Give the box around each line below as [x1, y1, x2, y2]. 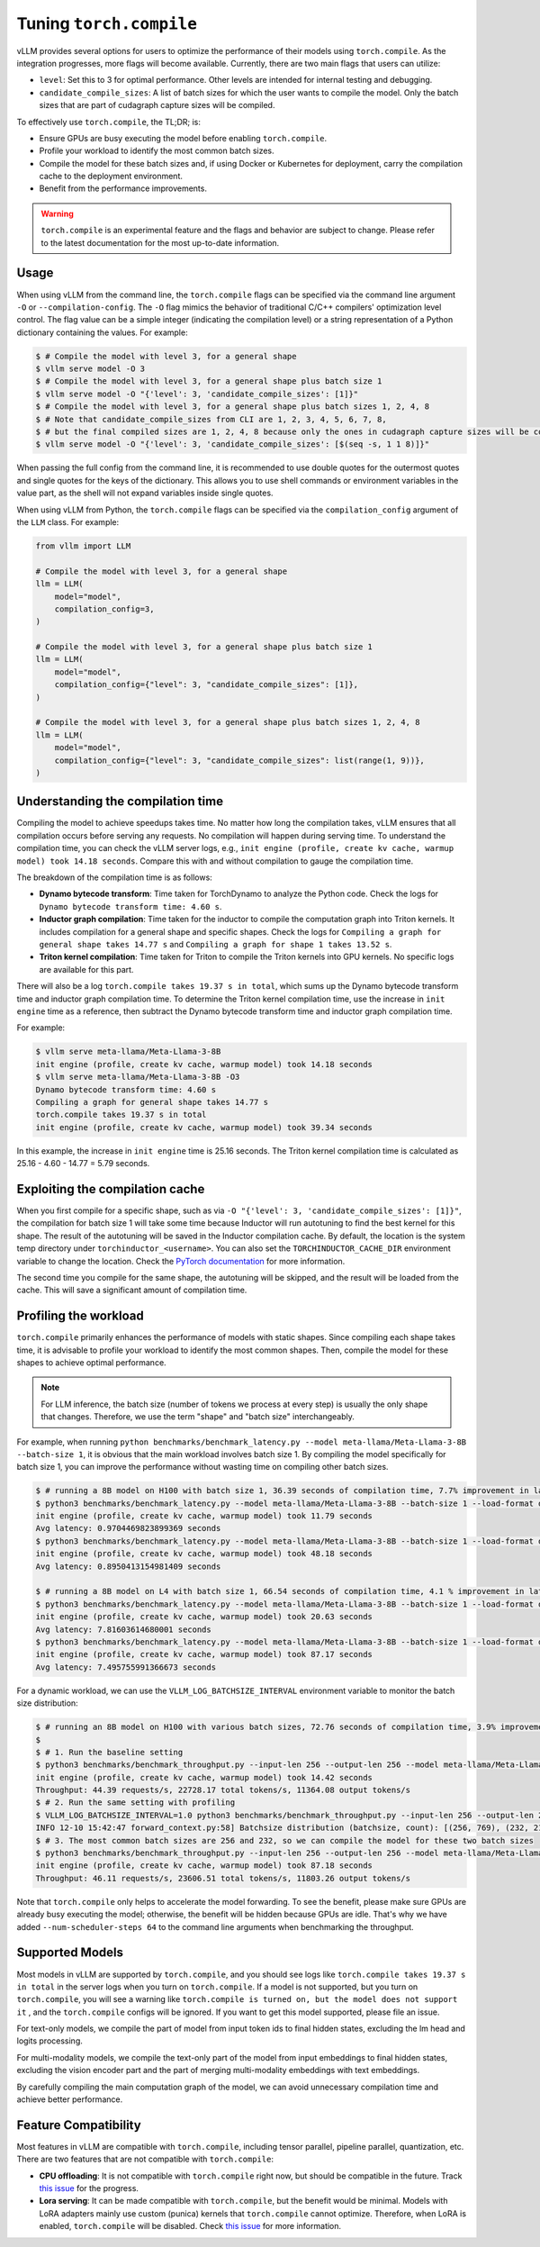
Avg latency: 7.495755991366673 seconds [35, 1662, 216, 1672]
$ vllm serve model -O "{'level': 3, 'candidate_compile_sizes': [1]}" [35, 388, 359, 399]
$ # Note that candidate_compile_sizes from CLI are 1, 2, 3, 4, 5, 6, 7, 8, [35, 414, 387, 424]
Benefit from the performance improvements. [39, 183, 207, 194]
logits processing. [16, 2035, 83, 2046]
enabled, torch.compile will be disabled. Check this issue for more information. [39, 2221, 342, 2232]
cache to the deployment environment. [39, 171, 184, 182]
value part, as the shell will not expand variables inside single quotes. [16, 487, 274, 499]
